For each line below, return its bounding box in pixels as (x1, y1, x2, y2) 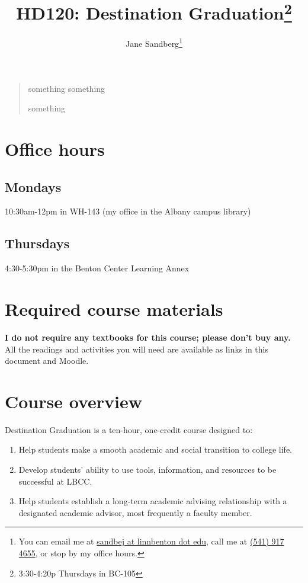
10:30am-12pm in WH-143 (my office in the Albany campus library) (5, 205, 251, 217)
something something (28, 82, 105, 94)
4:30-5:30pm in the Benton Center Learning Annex (5, 262, 190, 274)
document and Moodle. (5, 354, 89, 367)
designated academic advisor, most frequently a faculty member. (18, 506, 252, 518)
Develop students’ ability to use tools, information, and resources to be (18, 463, 277, 476)
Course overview (5, 389, 143, 413)
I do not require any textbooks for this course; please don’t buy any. (5, 331, 291, 343)
